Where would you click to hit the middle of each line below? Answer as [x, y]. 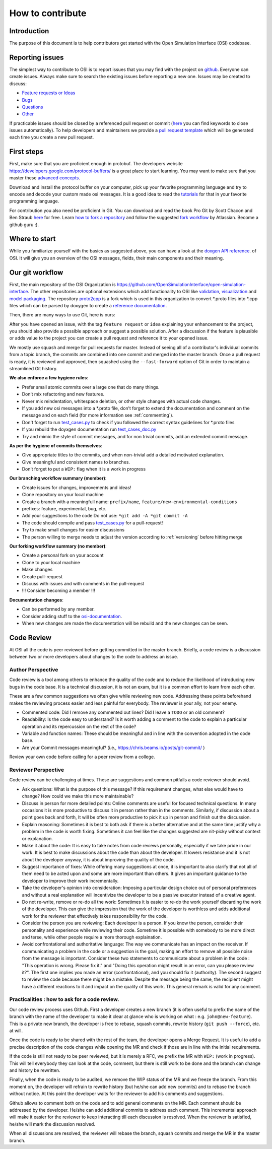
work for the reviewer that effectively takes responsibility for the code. [95, 916]
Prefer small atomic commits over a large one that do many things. [91, 387]
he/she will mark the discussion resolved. [52, 1124]
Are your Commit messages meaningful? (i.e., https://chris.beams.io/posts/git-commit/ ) [113, 748]
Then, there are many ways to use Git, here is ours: [62, 315]
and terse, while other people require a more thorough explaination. [92, 937]
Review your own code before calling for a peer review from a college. [82, 757]
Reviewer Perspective [37, 770]
